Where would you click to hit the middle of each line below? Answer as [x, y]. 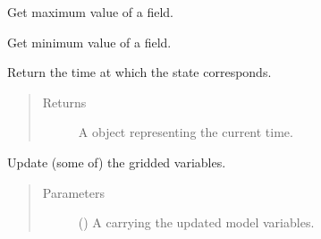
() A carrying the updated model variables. [196, 222]
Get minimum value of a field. [89, 42]
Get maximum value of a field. [90, 12]
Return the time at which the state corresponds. [139, 72]
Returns [64, 102]
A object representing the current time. [186, 132]
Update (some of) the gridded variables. [117, 162]
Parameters [73, 192]
